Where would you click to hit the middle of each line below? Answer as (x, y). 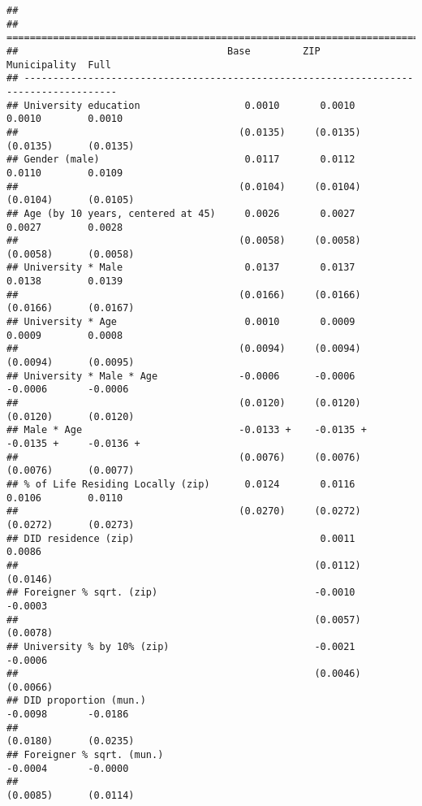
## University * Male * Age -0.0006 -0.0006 (181, 376)
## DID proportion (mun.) (76, 701)
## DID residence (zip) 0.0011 (181, 538)
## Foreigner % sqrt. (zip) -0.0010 (181, 593)
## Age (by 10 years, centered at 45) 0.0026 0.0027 (181, 213)
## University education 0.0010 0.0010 (181, 105)
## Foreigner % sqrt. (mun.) (85, 755)
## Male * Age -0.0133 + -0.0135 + (187, 430)
